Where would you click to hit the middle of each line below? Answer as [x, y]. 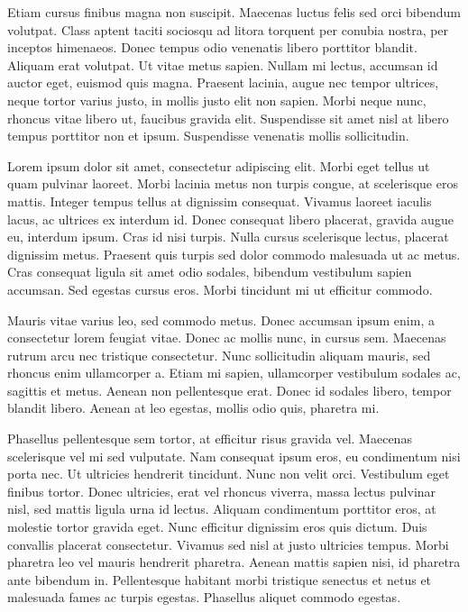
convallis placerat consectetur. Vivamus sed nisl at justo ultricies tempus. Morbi [228, 544]
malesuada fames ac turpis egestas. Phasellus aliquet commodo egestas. [204, 597]
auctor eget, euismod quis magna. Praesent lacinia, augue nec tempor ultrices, [223, 82]
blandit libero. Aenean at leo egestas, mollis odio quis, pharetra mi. [193, 408]
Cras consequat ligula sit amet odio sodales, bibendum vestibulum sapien [210, 272]
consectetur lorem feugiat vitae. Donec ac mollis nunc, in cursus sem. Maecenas [227, 338]
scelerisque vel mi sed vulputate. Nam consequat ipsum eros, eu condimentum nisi [234, 456]
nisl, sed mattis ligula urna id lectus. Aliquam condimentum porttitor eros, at [222, 509]
